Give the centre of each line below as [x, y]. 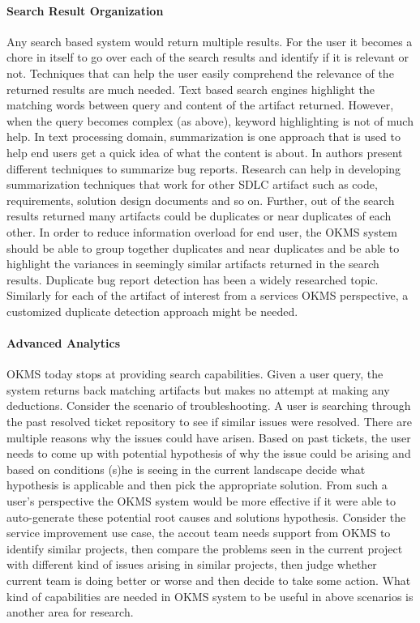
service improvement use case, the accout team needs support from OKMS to [199, 533]
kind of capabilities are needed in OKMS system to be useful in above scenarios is [210, 596]
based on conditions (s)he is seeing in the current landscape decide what [186, 469]
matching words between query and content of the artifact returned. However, [200, 105]
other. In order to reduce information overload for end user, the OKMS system [202, 231]
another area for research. [70, 612]
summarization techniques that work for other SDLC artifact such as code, [192, 184]
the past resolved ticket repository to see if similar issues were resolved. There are [209, 422]
